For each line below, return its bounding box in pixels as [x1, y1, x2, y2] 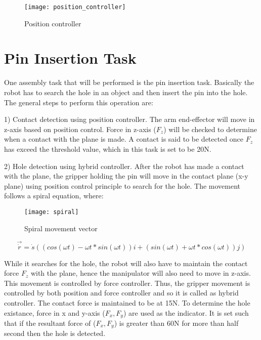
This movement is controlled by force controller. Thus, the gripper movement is [4, 277, 250, 288]
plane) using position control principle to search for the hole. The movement [4, 180, 241, 191]
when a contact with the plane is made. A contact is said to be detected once [4, 134, 244, 144]
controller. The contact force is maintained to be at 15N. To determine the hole [4, 297, 250, 308]
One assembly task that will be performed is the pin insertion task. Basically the [4, 77, 254, 88]
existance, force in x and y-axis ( [4, 307, 105, 318]
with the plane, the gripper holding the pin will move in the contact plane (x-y [4, 171, 248, 181]
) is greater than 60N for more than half [114, 318, 239, 328]
